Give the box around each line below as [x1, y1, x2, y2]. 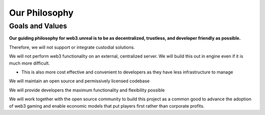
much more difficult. [9, 60, 50, 66]
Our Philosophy [9, 7, 74, 18]
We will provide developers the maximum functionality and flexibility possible [9, 87, 165, 93]
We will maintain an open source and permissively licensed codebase [9, 78, 150, 84]
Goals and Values [9, 22, 67, 30]
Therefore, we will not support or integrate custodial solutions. [9, 44, 135, 50]
